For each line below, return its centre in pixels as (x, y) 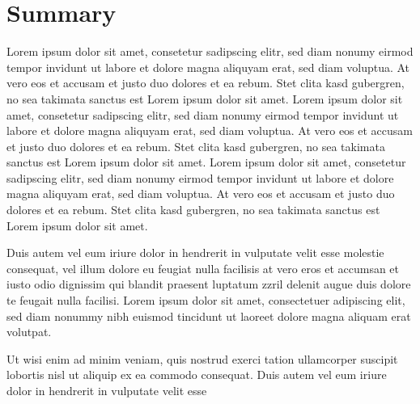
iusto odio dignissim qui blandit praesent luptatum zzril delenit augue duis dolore (209, 284)
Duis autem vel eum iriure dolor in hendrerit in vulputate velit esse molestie (195, 253)
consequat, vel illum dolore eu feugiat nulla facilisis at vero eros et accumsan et (203, 268)
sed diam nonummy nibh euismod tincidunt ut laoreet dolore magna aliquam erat (209, 316)
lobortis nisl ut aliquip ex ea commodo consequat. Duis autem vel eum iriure (197, 375)
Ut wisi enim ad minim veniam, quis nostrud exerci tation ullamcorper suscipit (202, 358)
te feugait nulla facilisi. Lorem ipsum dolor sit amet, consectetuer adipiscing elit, (206, 300)
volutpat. (29, 332)
